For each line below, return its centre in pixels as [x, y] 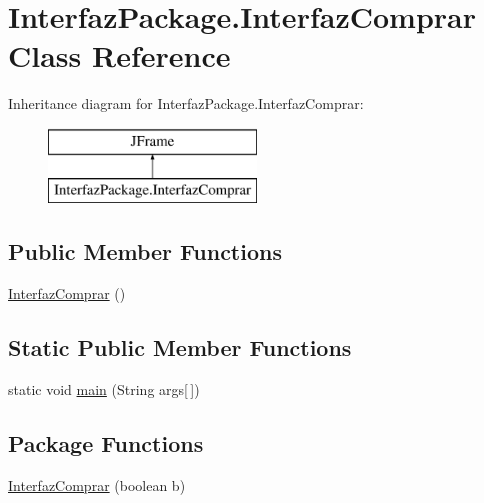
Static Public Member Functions [180, 347]
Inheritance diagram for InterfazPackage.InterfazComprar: [186, 103]
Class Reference [119, 55]
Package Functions [106, 443]
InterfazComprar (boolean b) [97, 484]
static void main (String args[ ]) [104, 389]
